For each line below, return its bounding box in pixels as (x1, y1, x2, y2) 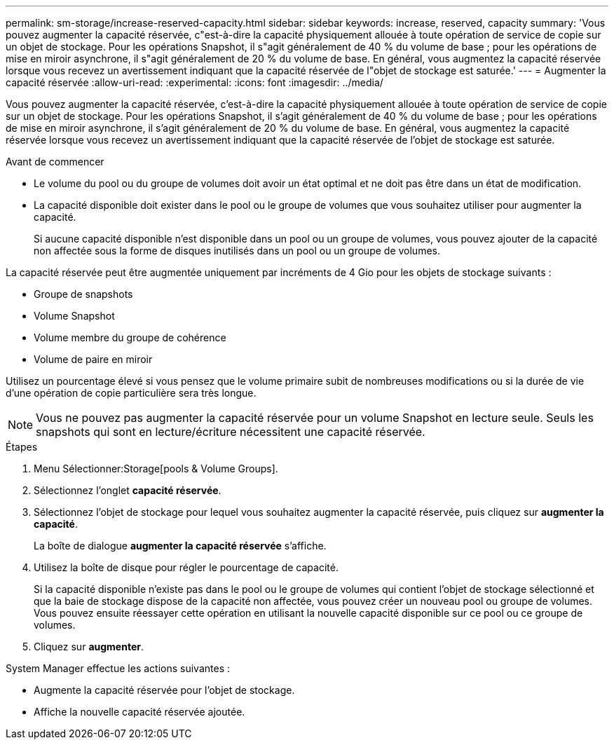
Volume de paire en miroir (34, 353, 153, 365)
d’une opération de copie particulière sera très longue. (6, 387, 257, 399)
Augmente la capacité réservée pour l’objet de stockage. (34, 684, 295, 696)
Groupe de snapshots (34, 288, 133, 300)
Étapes (6, 441, 38, 453)
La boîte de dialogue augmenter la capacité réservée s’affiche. (34, 540, 327, 552)
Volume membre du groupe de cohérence (34, 332, 226, 343)
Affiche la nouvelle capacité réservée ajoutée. (34, 706, 245, 718)
